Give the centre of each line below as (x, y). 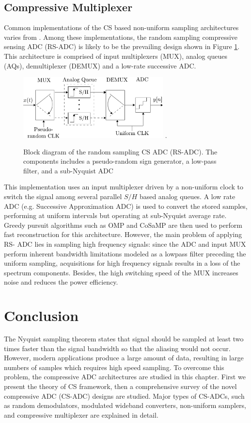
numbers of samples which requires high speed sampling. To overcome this (114, 367)
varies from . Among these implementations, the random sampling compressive (121, 37)
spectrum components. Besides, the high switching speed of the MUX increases (121, 272)
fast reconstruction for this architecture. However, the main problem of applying (123, 234)
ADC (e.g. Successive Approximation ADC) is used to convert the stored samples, (126, 206)
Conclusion (41, 315)
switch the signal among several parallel (63, 196)
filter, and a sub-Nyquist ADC (68, 170)
